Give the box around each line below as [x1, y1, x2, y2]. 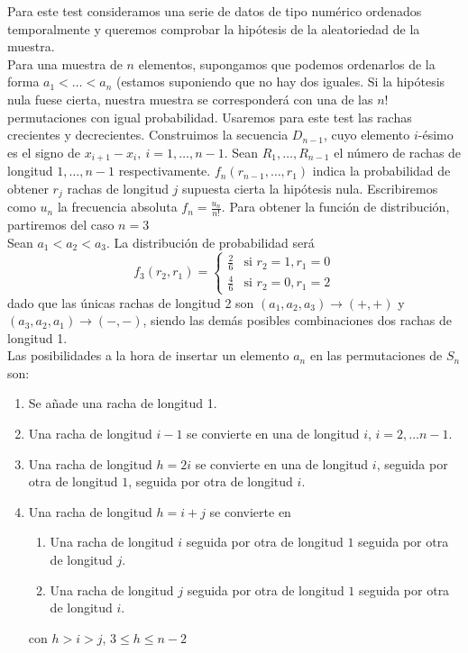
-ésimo [418, 125, 454, 144]
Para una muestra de [7, 54, 123, 73]
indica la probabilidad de [312, 161, 451, 180]
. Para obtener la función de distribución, [221, 197, 450, 216]
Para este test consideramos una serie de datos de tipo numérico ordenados [7, 2, 422, 20]
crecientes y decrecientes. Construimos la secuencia [7, 125, 289, 144]
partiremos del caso [7, 215, 115, 234]
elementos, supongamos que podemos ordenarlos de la [138, 54, 436, 73]
